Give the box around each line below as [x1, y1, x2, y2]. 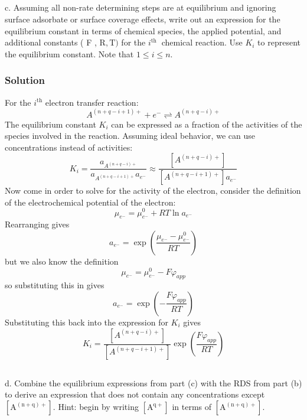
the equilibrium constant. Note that [5, 47, 134, 60]
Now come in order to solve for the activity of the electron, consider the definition [5, 184, 301, 197]
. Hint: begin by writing [53, 401, 139, 413]
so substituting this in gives [5, 279, 104, 291]
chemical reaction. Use [161, 36, 243, 48]
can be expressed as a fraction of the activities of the [111, 118, 302, 130]
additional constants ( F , [5, 36, 97, 48]
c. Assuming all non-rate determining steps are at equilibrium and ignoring [5, 1, 276, 14]
